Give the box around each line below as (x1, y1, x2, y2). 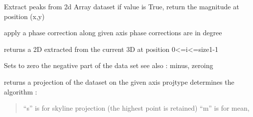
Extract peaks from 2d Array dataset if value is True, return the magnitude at (4, 1, 239, 11)
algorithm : (4, 86, 37, 96)
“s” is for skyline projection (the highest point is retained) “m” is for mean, (23, 103, 250, 113)
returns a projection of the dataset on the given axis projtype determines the (4, 76, 234, 87)
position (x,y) (4, 11, 45, 21)
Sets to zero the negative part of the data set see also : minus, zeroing (4, 60, 213, 70)
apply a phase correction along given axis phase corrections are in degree (4, 27, 222, 38)
